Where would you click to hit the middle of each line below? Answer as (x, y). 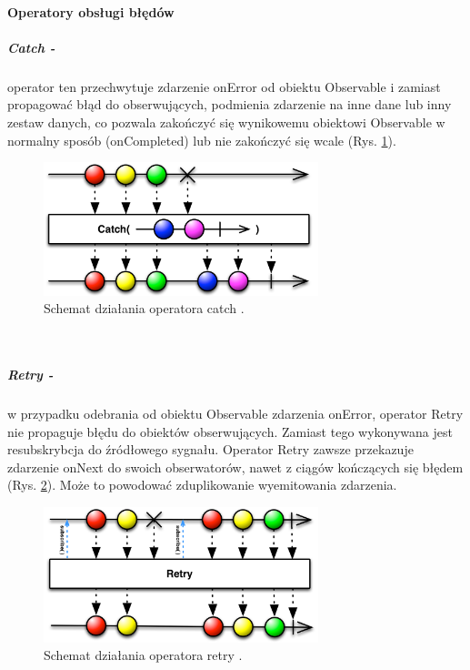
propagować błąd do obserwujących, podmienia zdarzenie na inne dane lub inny (230, 104)
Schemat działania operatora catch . (144, 308)
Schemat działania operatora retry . (143, 655)
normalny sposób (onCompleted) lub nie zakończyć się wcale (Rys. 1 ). (202, 140)
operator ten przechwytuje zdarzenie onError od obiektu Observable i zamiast (224, 86)
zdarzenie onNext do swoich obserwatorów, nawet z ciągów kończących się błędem (235, 467)
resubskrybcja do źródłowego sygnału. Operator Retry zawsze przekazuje (210, 449)
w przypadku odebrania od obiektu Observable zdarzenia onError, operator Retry (235, 413)
